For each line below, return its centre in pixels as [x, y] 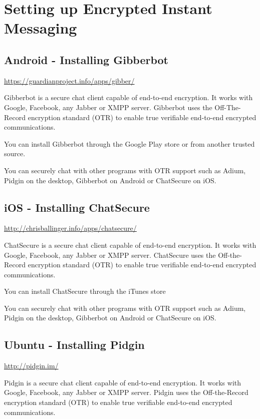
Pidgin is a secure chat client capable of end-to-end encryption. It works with [123, 382]
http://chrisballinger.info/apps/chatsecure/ [70, 228]
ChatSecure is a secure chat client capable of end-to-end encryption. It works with [130, 245]
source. [15, 153]
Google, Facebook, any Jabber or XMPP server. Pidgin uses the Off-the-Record [126, 392]
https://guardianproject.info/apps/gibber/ [69, 80]
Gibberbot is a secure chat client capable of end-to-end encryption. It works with [128, 97]
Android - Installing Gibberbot [86, 59]
